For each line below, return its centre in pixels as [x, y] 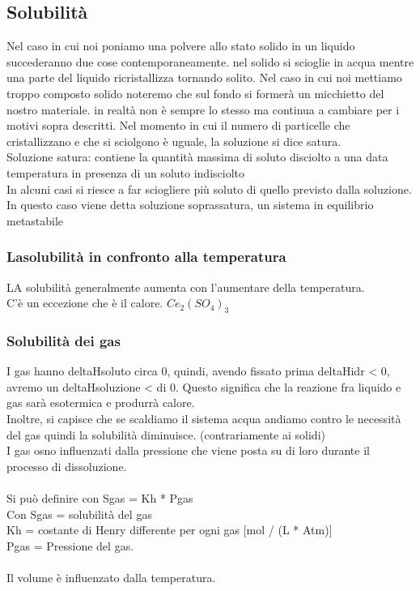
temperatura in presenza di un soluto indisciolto [125, 172]
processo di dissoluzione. [67, 466]
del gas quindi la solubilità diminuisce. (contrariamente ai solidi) [166, 434]
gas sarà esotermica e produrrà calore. [101, 403]
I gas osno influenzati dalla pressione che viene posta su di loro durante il [188, 450]
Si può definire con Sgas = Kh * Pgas [100, 497]
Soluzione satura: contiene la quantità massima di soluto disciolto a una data [197, 157]
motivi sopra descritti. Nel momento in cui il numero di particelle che [178, 125]
